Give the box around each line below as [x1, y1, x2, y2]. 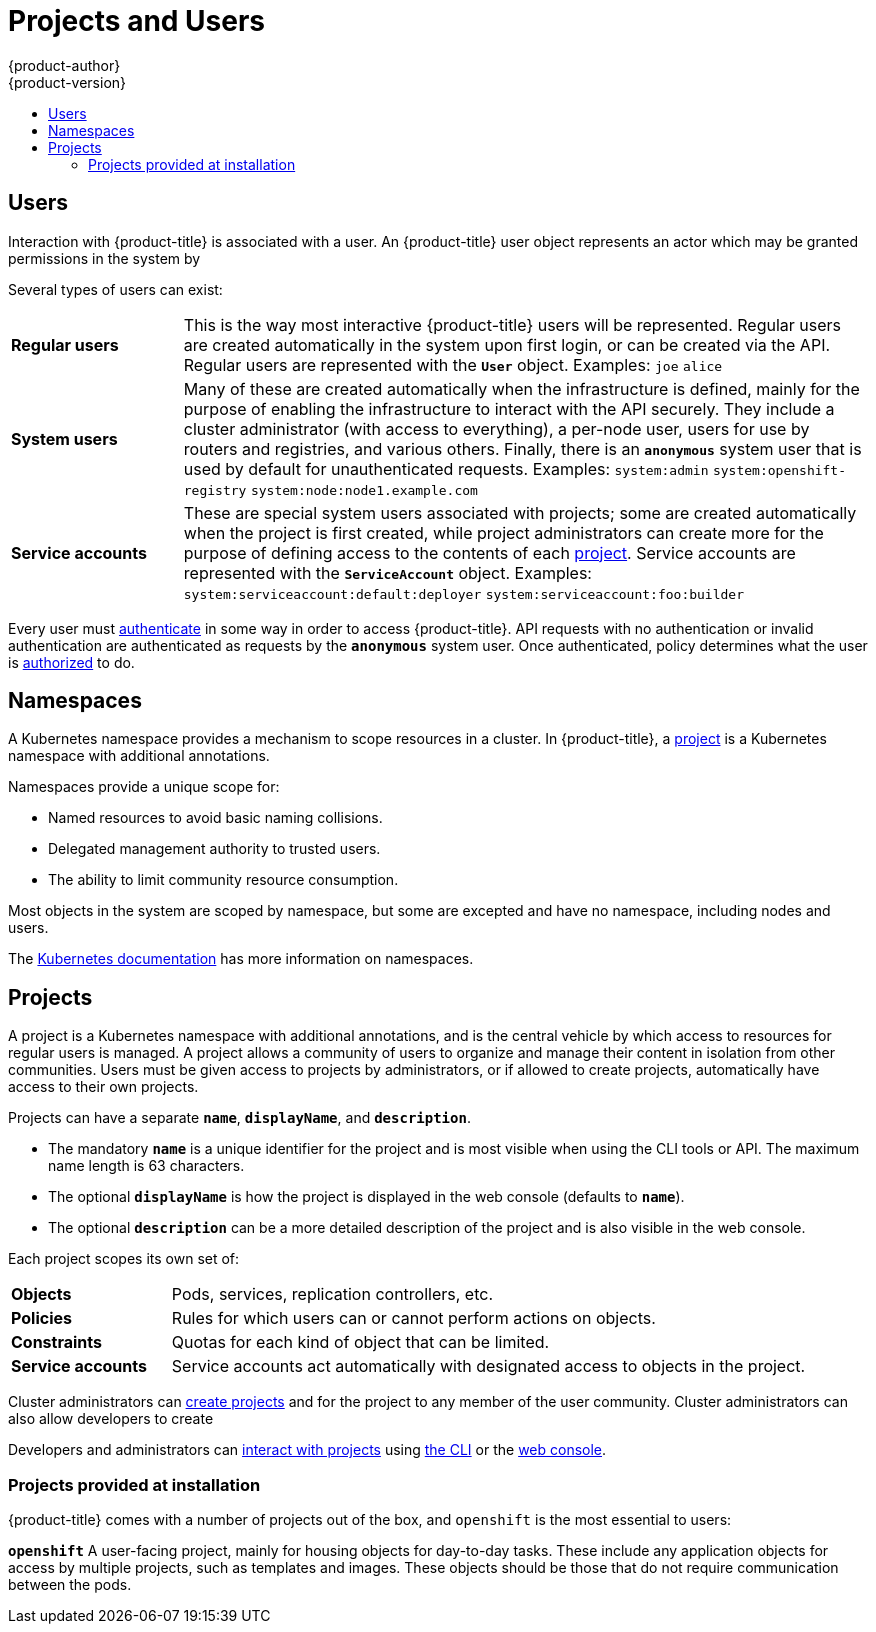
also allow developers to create [8, 1410, 214, 1428]
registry [183, 482, 247, 498]
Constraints [11, 1332, 103, 1353]
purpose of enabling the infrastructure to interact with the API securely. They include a [183, 398, 835, 419]
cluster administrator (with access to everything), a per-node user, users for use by [183, 418, 810, 439]
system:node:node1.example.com [250, 482, 478, 498]
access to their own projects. [8, 1078, 199, 1096]
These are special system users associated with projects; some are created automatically [183, 502, 857, 523]
